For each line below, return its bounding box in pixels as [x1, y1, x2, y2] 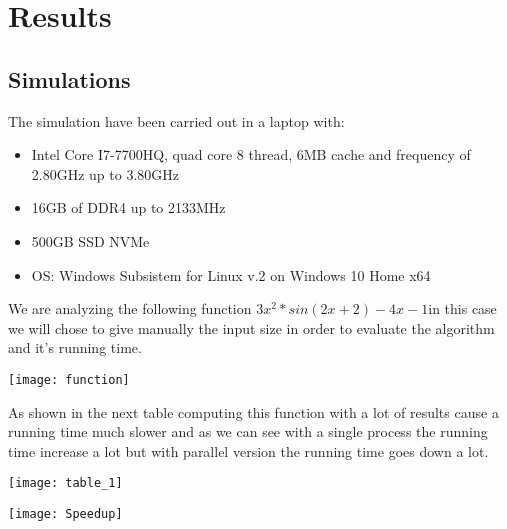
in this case [428, 298, 497, 319]
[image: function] [8, 372, 130, 387]
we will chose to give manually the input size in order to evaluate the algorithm [8, 317, 495, 338]
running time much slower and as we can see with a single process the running [8, 421, 488, 442]
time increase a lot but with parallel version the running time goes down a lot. [8, 440, 489, 461]
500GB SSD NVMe [31, 230, 150, 251]
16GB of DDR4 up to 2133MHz [31, 197, 226, 218]
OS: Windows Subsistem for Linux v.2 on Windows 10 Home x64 [31, 264, 431, 285]
